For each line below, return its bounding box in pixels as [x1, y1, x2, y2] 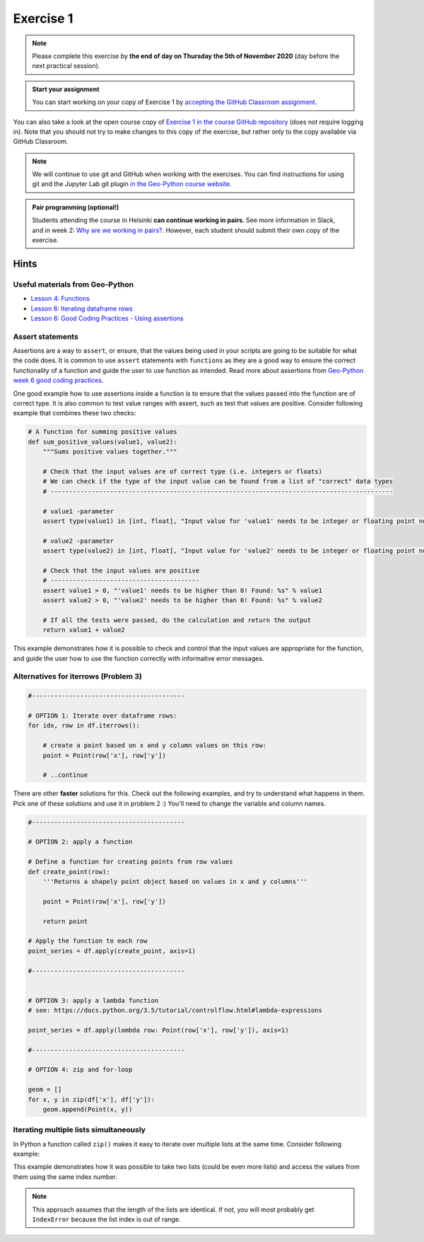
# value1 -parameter [42, 507, 114, 515]
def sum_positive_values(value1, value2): [28, 437, 177, 446]
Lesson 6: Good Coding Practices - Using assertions [30, 314, 184, 322]
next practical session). [32, 62, 100, 70]
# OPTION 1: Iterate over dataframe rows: [28, 711, 177, 720]
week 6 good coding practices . [13, 376, 104, 385]
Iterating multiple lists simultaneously [13, 1125, 146, 1135]
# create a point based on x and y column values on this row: [42, 742, 267, 749]
